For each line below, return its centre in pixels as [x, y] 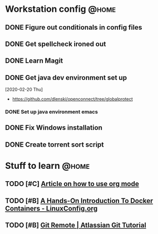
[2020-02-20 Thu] [24, 89]
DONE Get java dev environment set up [66, 78]
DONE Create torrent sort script [55, 144]
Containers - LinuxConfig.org [51, 208]
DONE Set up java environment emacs [52, 112]
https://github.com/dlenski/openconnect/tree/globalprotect [73, 99]
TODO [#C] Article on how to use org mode [72, 184]
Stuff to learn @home [47, 166]
